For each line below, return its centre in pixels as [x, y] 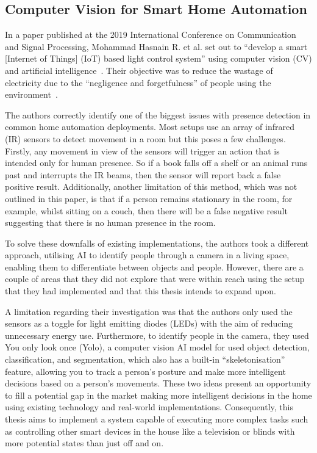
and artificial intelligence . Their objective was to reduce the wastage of [139, 70]
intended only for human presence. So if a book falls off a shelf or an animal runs [156, 163]
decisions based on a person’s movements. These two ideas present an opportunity [158, 383]
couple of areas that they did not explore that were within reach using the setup [155, 279]
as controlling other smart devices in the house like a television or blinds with [150, 431]
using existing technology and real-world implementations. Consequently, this [149, 407]
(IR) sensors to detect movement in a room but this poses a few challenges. [145, 138]
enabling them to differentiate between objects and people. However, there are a [154, 266]
